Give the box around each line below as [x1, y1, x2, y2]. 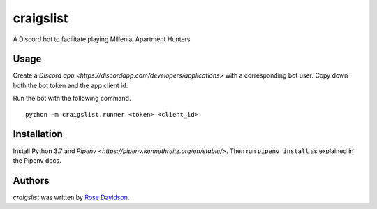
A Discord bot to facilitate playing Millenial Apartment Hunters [13, 35, 191, 43]
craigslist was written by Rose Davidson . [13, 193, 130, 201]
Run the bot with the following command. [13, 94, 131, 103]
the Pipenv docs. [13, 156, 62, 164]
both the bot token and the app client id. [13, 81, 128, 89]
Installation [13, 128, 63, 140]
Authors [13, 175, 50, 187]
